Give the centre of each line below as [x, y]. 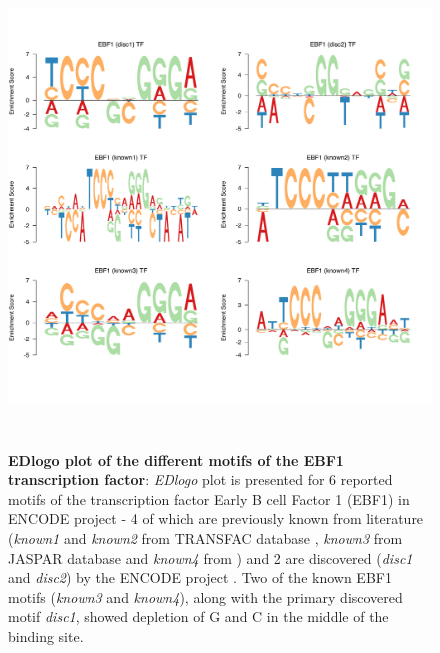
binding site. [46, 635]
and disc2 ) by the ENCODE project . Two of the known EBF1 [200, 577]
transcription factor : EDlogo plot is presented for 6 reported [200, 479]
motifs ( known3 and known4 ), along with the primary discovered [205, 596]
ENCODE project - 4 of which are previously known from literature [216, 518]
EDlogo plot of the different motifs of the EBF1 [176, 459]
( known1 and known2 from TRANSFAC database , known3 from [205, 537]
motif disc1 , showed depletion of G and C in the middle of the [198, 616]
